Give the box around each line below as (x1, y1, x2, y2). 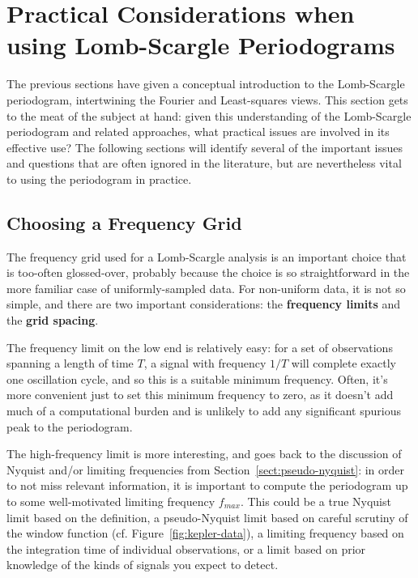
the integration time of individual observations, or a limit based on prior (6, 540, 366, 557)
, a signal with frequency (143, 355, 267, 372)
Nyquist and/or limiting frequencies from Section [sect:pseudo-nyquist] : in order (6, 461, 405, 478)
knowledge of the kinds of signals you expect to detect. (6, 556, 279, 573)
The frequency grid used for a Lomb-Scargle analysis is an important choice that (6, 248, 407, 265)
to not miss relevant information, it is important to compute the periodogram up (6, 477, 408, 494)
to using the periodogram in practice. (6, 170, 192, 187)
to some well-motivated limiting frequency (6, 492, 215, 509)
